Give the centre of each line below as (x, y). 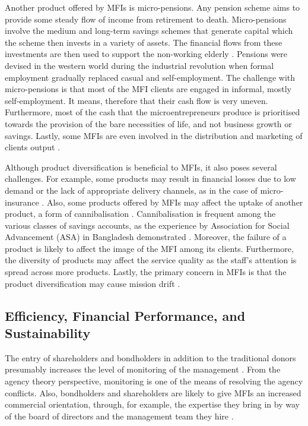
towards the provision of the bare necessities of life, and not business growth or (148, 123)
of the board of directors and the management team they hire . (119, 416)
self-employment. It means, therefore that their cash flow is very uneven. (136, 100)
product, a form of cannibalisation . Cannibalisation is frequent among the (140, 214)
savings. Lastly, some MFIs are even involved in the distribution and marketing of (154, 135)
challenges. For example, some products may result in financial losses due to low (150, 179)
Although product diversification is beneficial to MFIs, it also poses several (141, 167)
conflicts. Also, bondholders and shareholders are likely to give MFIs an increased (153, 392)
